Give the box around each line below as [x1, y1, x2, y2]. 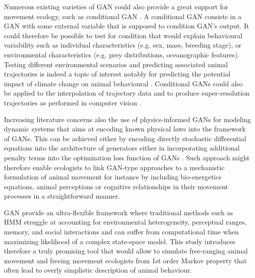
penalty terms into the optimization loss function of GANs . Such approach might [4, 152, 250, 162]
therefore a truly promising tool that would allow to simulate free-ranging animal [4, 246, 248, 256]
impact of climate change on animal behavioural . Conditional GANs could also [4, 78, 243, 88]
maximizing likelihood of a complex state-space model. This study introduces [4, 236, 236, 246]
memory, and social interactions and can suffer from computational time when [4, 227, 239, 237]
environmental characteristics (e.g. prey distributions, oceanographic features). [4, 49, 240, 59]
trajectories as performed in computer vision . [4, 97, 142, 107]
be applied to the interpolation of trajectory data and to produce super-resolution [4, 88, 250, 98]
